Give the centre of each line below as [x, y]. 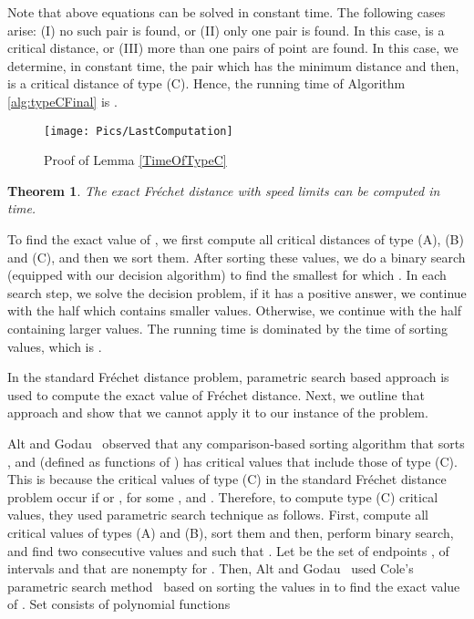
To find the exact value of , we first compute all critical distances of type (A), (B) [236, 239]
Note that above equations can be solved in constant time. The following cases [227, 12]
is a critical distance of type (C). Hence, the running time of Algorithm [206, 83]
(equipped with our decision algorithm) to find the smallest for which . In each [227, 275]
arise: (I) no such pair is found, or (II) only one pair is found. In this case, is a [226, 30]
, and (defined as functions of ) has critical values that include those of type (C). [232, 461]
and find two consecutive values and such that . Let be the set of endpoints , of [228, 550]
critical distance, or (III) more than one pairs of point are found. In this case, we [233, 48]
